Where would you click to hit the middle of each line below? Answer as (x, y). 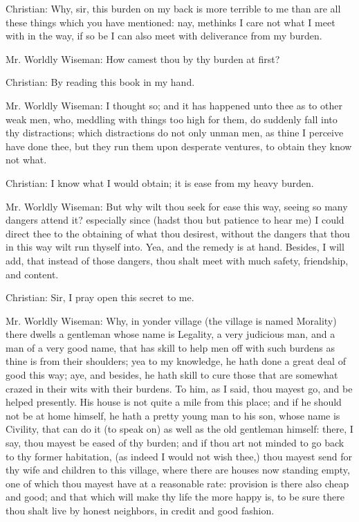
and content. (32, 274)
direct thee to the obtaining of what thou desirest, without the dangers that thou (178, 233)
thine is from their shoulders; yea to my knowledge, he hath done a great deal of (176, 361)
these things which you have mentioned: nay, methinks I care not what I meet (171, 22)
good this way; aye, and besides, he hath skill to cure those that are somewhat (172, 375)
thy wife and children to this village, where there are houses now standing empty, (178, 470)
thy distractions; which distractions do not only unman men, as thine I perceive (175, 133)
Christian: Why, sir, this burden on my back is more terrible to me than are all (173, 8)
